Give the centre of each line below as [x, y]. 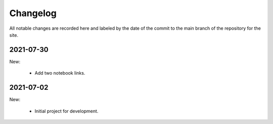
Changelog [33, 13]
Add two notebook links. [60, 73]
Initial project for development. [66, 111]
